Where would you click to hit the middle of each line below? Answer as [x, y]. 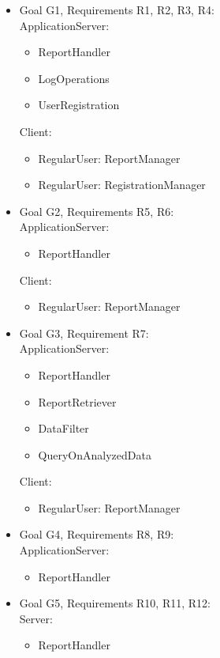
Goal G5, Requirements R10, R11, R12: [115, 603]
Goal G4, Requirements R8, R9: [97, 534]
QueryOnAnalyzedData [95, 454]
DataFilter [63, 428]
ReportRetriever [77, 401]
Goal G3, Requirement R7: [84, 333]
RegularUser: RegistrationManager [122, 185]
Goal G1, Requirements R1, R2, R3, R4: [117, 9]
